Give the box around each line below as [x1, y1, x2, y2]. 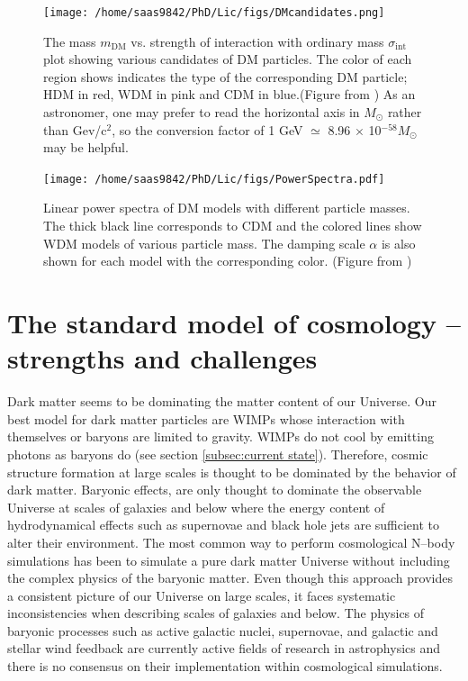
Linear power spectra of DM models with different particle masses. [43, 198, 410, 217]
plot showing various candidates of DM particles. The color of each [43, 50, 412, 68]
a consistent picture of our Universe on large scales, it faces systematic [7, 586, 396, 604]
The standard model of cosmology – [7, 304, 461, 341]
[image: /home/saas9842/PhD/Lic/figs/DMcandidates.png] [43, 6, 385, 19]
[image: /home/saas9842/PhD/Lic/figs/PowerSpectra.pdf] [43, 172, 385, 186]
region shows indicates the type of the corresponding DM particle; [43, 67, 408, 86]
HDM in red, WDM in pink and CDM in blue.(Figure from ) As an [43, 85, 416, 104]
